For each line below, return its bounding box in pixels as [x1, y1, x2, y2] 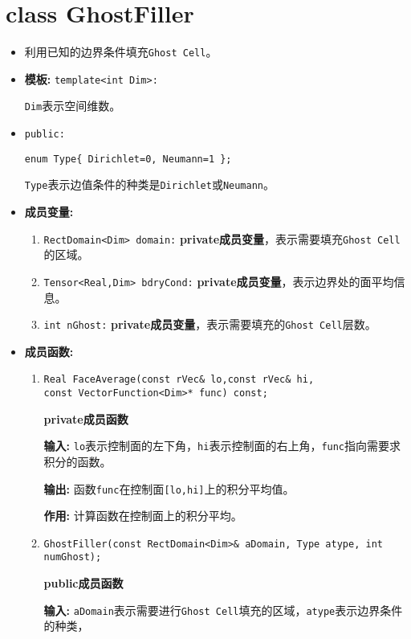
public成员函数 [43, 575, 124, 592]
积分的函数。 [43, 453, 112, 469]
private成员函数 [43, 410, 128, 427]
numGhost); [43, 551, 102, 563]
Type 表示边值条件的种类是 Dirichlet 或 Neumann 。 [24, 176, 275, 193]
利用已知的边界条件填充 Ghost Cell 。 [24, 43, 218, 60]
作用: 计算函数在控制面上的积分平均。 [43, 507, 242, 524]
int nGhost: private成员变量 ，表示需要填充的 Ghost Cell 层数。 [43, 316, 376, 333]
